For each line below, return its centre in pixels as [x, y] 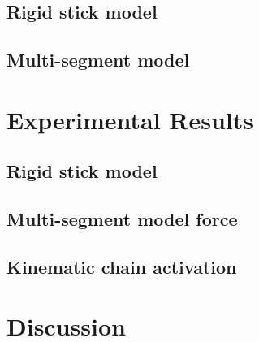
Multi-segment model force [122, 219]
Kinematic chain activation [122, 266]
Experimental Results [130, 119]
